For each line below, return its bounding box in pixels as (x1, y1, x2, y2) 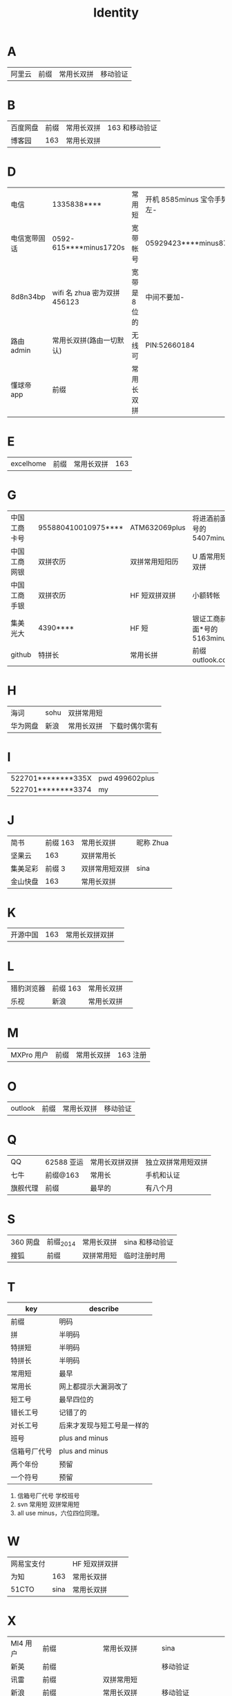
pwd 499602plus (98, 773, 155, 783)
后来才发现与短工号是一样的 (59, 1421, 150, 1430)
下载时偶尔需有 (109, 721, 159, 730)
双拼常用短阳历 (130, 557, 179, 566)
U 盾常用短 (192, 551, 228, 561)
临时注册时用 (124, 1251, 166, 1260)
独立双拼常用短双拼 (145, 1157, 209, 1167)
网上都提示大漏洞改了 (59, 1382, 129, 1392)
